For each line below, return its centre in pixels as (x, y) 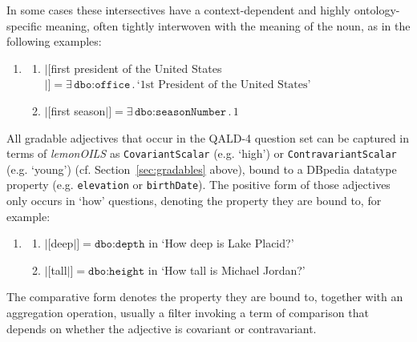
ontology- (377, 10)
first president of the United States (136, 68)
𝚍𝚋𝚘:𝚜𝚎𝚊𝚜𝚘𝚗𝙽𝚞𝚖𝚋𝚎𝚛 (180, 112)
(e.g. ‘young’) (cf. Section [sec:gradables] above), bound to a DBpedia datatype (202, 169)
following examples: (54, 41)
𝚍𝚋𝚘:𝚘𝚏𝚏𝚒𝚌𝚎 (102, 85)
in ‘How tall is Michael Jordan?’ (227, 270)
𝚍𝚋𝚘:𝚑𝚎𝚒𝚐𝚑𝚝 (117, 271)
